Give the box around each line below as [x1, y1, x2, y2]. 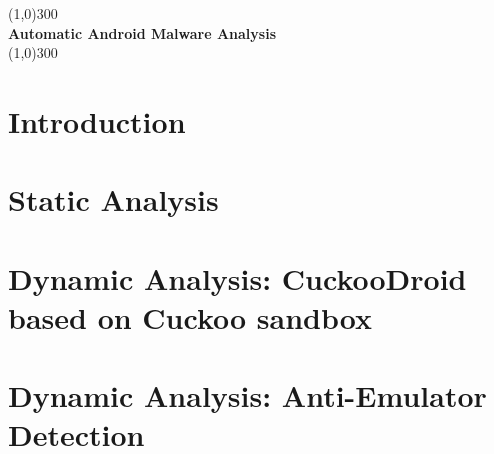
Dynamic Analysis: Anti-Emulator [8, 375, 487, 416]
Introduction [8, 100, 186, 141]
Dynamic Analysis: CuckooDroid [8, 257, 467, 298]
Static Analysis [8, 179, 219, 220]
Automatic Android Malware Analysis [8, 22, 277, 43]
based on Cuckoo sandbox [8, 296, 372, 337]
